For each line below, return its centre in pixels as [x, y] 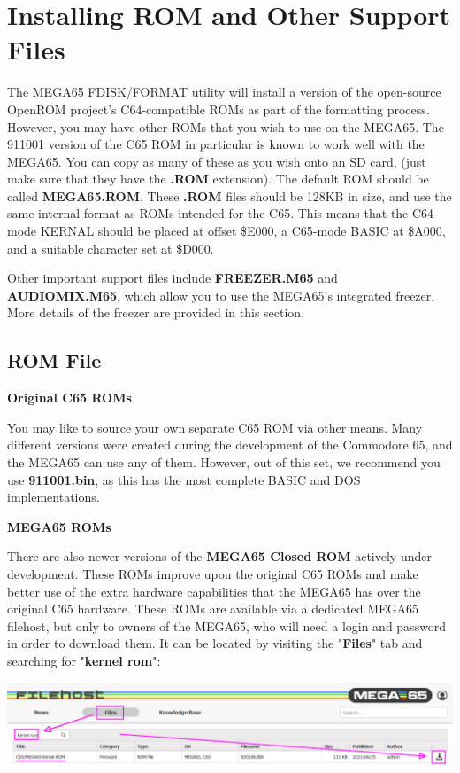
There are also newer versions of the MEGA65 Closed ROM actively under [219, 556]
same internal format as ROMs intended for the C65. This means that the [208, 213]
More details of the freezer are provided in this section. [156, 312]
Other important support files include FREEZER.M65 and [172, 278]
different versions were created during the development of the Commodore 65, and [230, 445]
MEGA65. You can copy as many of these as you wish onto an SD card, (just [217, 161]
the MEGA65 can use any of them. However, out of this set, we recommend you [224, 462]
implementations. [54, 497]
